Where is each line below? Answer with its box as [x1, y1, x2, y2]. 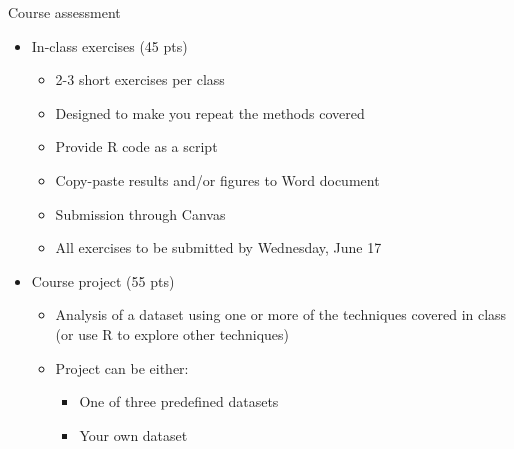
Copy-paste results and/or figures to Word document [55, 169, 380, 190]
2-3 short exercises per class [55, 69, 225, 90]
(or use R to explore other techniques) [55, 323, 289, 344]
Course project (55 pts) [31, 270, 175, 291]
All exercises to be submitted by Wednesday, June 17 [55, 237, 382, 258]
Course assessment [8, 2, 121, 22]
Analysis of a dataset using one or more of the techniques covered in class [55, 304, 507, 325]
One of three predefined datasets [79, 391, 279, 412]
